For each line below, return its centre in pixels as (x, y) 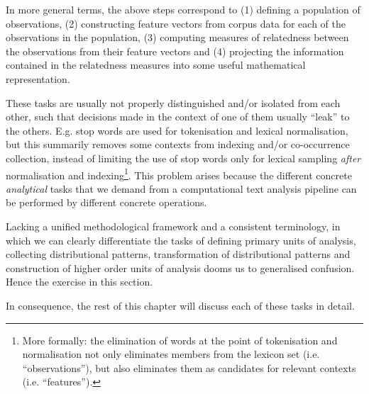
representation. (38, 78)
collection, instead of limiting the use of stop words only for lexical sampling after (183, 158)
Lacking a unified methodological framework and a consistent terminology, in (173, 226)
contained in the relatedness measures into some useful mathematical (156, 65)
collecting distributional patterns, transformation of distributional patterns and (178, 254)
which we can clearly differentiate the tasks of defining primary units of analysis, (181, 240)
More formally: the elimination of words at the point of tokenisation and (180, 340)
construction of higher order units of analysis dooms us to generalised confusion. (180, 268)
